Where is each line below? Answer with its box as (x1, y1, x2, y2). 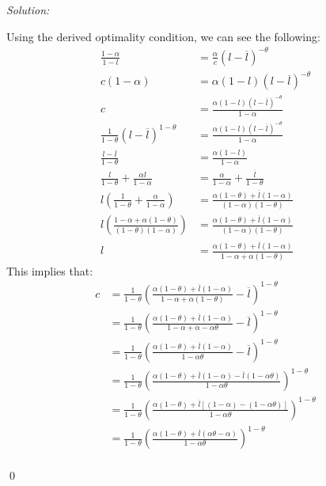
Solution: (6, 2, 50, 17)
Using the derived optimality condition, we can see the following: (6, 28, 320, 44)
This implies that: (6, 262, 93, 279)
